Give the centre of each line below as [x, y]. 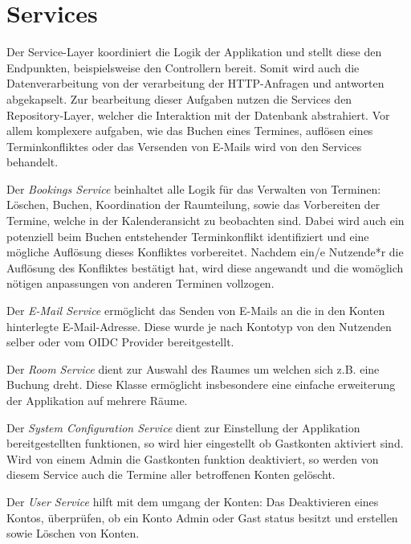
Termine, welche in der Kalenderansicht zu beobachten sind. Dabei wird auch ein [205, 221]
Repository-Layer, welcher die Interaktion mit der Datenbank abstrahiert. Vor [198, 115]
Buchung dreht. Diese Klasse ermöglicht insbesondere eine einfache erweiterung [201, 384]
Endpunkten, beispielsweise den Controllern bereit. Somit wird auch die [183, 67]
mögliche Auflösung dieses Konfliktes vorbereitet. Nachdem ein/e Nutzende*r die [205, 252]
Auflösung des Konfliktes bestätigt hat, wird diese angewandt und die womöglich [205, 267]
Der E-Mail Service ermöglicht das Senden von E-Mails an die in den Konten [196, 311]
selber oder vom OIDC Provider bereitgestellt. [120, 342]
